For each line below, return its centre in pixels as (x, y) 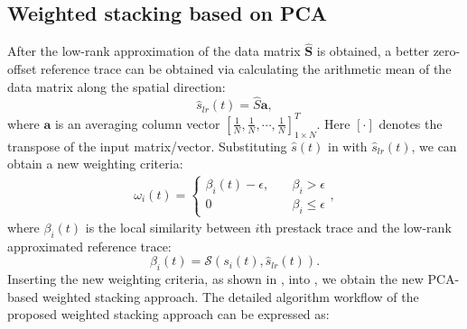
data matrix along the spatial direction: (117, 86)
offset (22, 69)
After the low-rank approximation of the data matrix (154, 51)
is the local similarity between (168, 228)
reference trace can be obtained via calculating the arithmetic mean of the (246, 69)
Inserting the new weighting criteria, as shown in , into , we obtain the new (215, 279)
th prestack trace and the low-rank (355, 228)
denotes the (411, 123)
